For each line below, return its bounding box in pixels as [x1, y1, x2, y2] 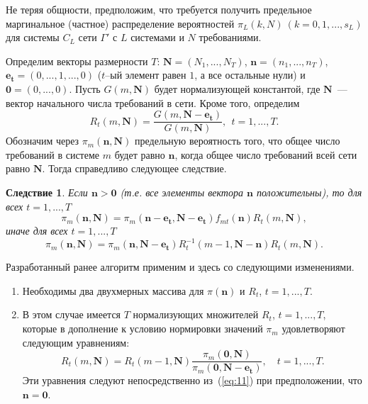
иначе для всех [6, 223, 68, 238]
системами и [130, 30, 184, 45]
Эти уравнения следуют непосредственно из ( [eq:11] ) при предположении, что [22, 373, 362, 388]
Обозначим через [6, 133, 79, 148]
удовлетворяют [281, 321, 345, 336]
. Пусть [69, 81, 101, 96]
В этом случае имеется [22, 307, 121, 322]
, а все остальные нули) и [194, 67, 306, 82]
